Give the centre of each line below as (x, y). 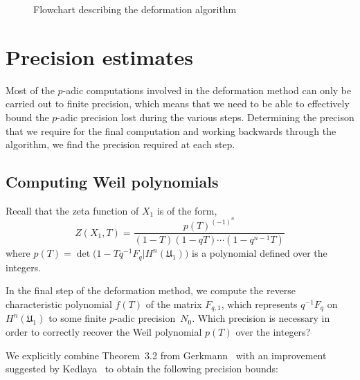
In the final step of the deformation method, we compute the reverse (151, 290)
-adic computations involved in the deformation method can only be (207, 90)
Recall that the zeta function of (72, 210)
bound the (27, 117)
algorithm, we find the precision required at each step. (120, 144)
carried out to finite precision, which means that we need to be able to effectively (178, 103)
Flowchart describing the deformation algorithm (135, 9)
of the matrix (174, 304)
